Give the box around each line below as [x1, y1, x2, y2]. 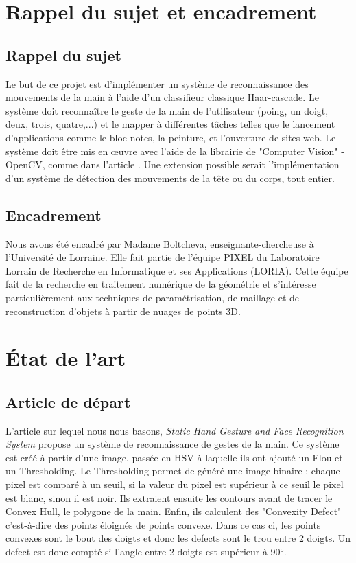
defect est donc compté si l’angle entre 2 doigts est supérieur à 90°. [5, 544, 287, 559]
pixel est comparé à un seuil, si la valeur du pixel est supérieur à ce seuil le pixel [5, 477, 344, 492]
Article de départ [5, 391, 131, 412]
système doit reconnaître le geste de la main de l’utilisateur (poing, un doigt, [5, 103, 329, 117]
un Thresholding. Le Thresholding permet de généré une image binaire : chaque [5, 463, 340, 478]
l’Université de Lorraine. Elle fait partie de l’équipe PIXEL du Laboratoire [5, 250, 320, 264]
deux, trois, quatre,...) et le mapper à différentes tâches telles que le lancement [5, 117, 335, 131]
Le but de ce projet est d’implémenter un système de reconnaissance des [5, 76, 309, 91]
